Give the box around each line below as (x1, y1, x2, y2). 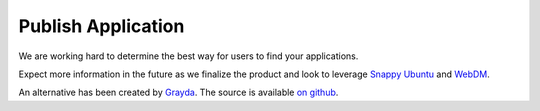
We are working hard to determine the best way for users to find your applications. (18, 50, 359, 62)
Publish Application (18, 15, 185, 37)
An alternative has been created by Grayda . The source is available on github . (18, 86, 339, 99)
